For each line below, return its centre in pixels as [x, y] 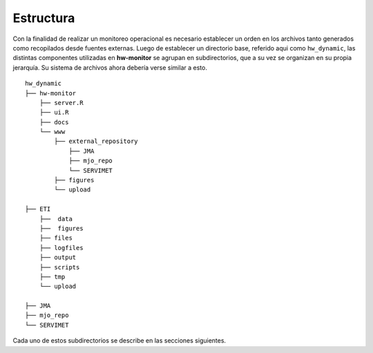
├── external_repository [96, 141]
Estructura [44, 18]
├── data [56, 219]
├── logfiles [61, 248]
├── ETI [38, 209]
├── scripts [59, 267]
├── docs [54, 122]
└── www [52, 132]
